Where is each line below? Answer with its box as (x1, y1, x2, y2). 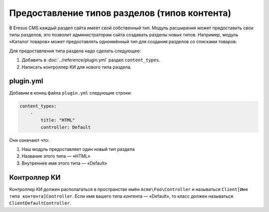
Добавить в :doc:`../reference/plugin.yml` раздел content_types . (21, 57, 160, 63)
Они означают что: (9, 137, 49, 143)
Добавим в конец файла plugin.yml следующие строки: (9, 90, 132, 96)
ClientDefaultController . (9, 200, 71, 206)
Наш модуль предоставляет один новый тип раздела (21, 146, 135, 152)
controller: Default (40, 124, 91, 130)
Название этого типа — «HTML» (21, 153, 91, 159)
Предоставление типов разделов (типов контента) (9, 7, 232, 18)
